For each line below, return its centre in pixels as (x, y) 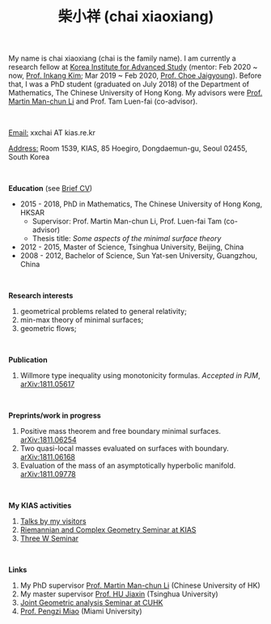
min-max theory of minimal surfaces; (82, 320)
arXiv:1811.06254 (48, 440)
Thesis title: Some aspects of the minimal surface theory (127, 239)
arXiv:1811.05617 (47, 384)
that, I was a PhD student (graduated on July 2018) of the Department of (129, 84)
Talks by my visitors (53, 521)
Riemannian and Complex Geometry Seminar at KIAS (108, 530)
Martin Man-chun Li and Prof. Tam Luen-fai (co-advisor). (103, 101)
